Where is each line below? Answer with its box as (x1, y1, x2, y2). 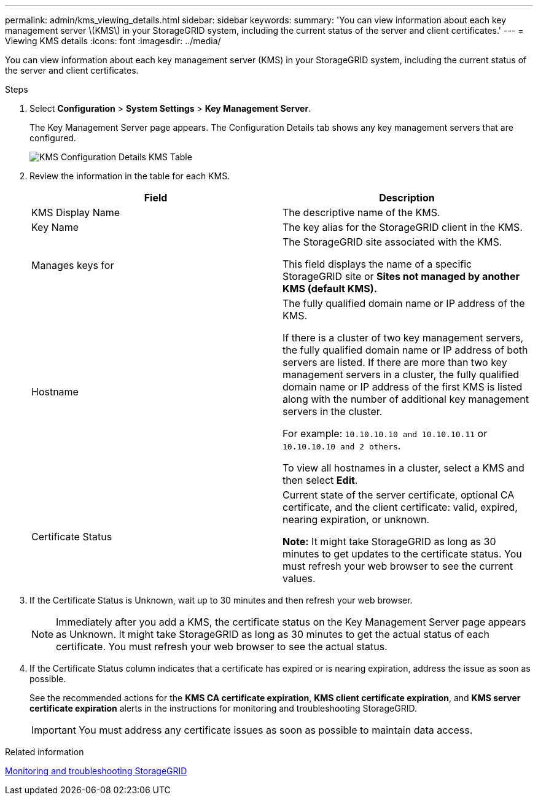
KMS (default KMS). (283, 282, 378, 295)
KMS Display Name (31, 206, 120, 219)
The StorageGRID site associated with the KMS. (283, 236, 502, 248)
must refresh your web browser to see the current (283, 560, 513, 572)
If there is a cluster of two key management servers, (283, 332, 524, 344)
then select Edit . (283, 474, 358, 486)
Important (31, 724, 76, 736)
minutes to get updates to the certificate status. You (283, 548, 522, 560)
